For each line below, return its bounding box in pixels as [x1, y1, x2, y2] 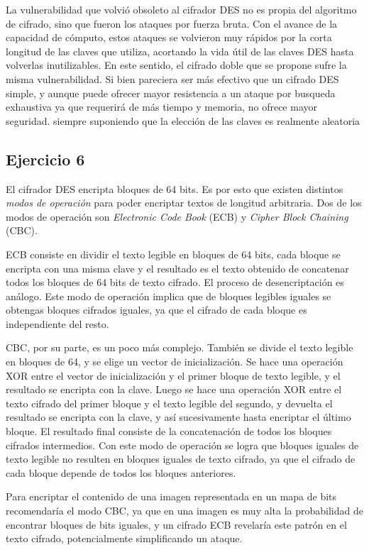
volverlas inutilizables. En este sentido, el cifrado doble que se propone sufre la [6, 57, 347, 72]
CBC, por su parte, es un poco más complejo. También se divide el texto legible [6, 340, 353, 355]
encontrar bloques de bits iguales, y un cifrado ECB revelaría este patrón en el [6, 517, 347, 532]
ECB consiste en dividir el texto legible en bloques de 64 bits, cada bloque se [6, 246, 341, 261]
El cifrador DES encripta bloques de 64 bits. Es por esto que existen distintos [6, 181, 343, 196]
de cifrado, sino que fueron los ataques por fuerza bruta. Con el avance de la [6, 16, 338, 31]
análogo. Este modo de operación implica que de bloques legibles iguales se [6, 288, 331, 303]
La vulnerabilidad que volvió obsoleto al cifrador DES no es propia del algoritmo [6, 2, 357, 16]
